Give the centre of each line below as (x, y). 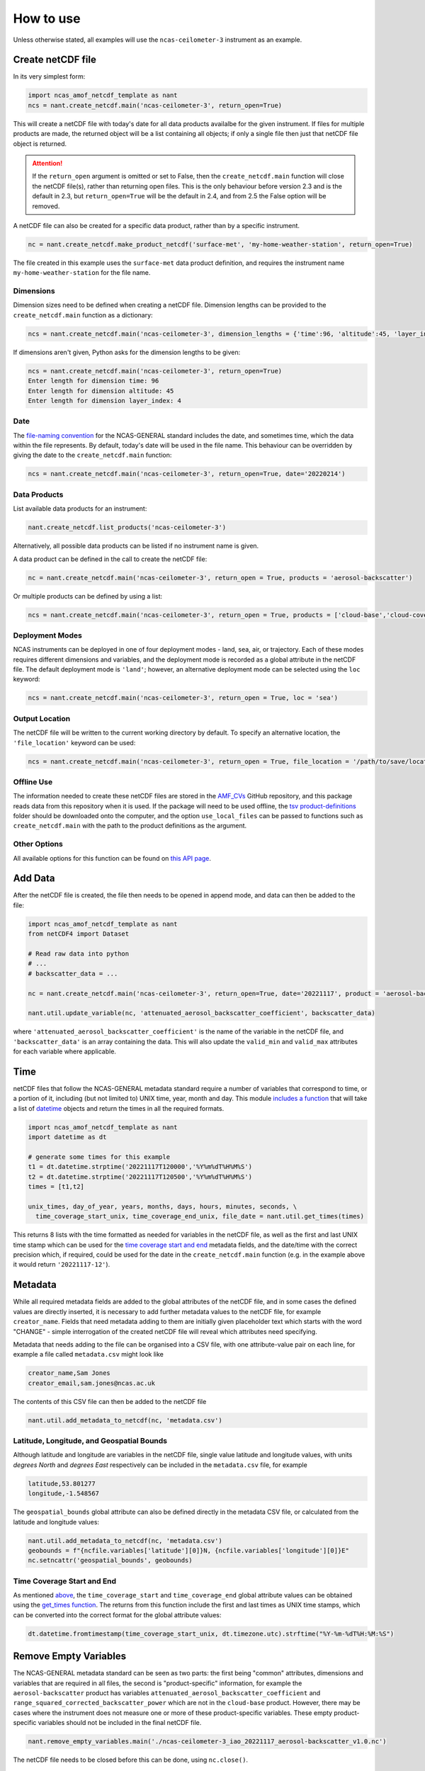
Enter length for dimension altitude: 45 (101, 391)
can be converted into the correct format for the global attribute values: (117, 1614)
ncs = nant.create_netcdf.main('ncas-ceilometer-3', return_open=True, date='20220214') (187, 474)
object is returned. (40, 143)
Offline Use (33, 781)
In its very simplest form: (49, 77)
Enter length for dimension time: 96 (93, 381)
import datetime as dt (67, 1137)
